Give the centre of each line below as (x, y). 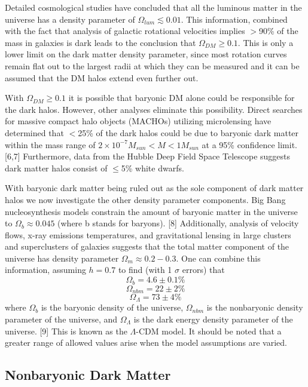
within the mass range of (50, 144)
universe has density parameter (62, 258)
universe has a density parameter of (70, 19)
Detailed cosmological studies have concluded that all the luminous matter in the (153, 7)
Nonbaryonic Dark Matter (88, 375)
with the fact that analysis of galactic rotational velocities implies (125, 31)
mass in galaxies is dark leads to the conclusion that (100, 42)
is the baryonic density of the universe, (112, 307)
